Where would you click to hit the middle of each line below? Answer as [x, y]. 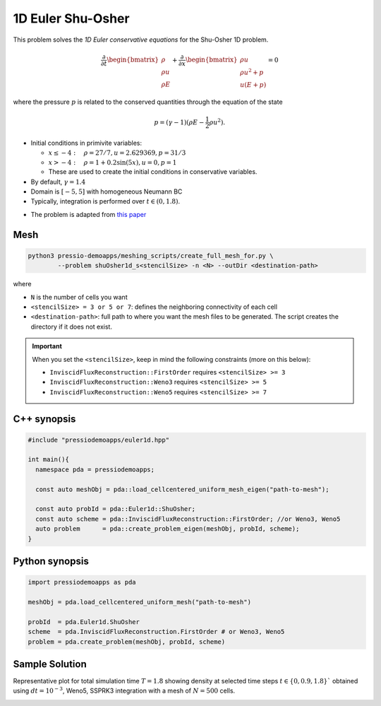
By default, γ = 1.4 [58, 182]
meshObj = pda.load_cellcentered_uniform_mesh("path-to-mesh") [140, 602]
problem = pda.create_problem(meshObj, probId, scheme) [127, 642]
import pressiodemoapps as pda [82, 582]
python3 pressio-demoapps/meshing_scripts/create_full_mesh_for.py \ [151, 255]
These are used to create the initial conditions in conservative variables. [153, 172]
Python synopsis [51, 561]
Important [47, 346]
